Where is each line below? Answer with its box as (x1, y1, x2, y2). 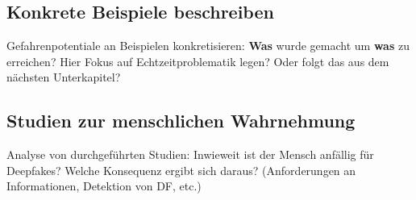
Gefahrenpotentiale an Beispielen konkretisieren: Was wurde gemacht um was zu (6, 37, 410, 54)
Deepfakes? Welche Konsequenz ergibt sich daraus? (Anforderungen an (6, 161, 356, 178)
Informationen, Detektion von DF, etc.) (6, 177, 202, 194)
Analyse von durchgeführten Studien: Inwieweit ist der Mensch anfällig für (6, 146, 374, 163)
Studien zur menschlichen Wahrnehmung (6, 108, 356, 133)
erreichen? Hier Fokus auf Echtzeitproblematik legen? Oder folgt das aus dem (6, 52, 389, 69)
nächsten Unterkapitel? (6, 69, 121, 85)
